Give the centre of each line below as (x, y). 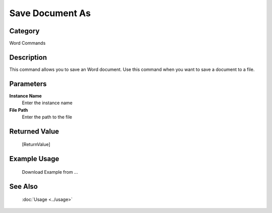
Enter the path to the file (47, 117)
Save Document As (50, 13)
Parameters (28, 84)
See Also (23, 186)
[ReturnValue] (36, 145)
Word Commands (27, 43)
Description (28, 57)
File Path (19, 110)
